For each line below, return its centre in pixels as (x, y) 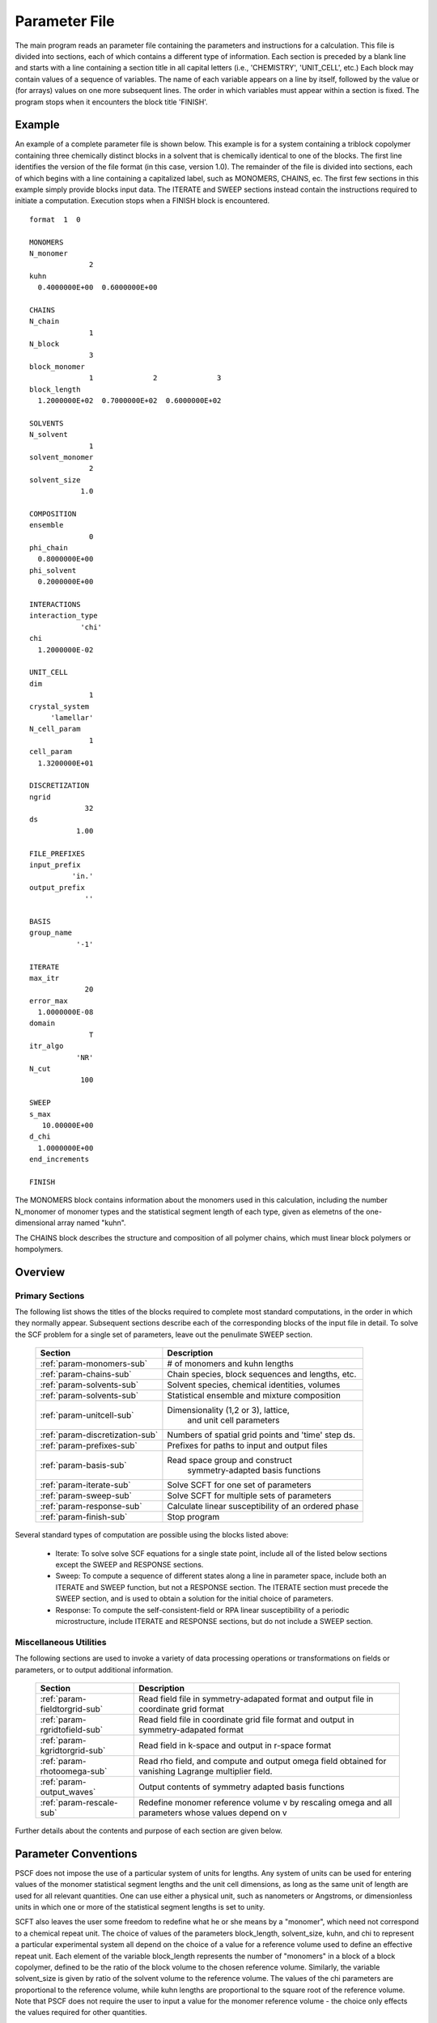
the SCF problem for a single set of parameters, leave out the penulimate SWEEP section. (164, 1334)
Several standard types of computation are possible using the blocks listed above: (152, 1535)
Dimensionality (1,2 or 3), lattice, (229, 1410)
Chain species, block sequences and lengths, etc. (262, 1374)
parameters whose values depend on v (213, 1813)
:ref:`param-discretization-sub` (99, 1435)
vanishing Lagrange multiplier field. (206, 1771)
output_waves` (68, 1792)
